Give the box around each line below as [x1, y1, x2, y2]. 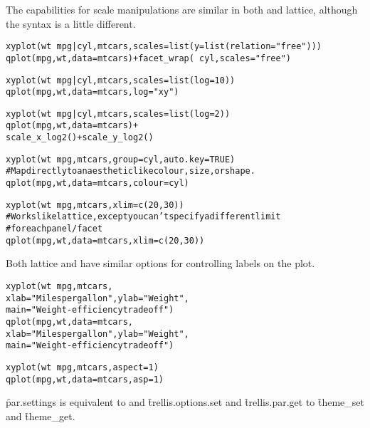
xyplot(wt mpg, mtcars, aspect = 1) [6, 362, 159, 372]
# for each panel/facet [6, 224, 103, 234]
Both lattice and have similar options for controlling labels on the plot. [6, 256, 315, 271]
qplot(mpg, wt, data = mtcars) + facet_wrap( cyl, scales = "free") [6, 53, 291, 63]
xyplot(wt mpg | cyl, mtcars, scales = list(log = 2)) [6, 108, 231, 119]
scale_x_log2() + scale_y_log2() [6, 132, 154, 143]
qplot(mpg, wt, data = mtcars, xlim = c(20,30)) [6, 235, 205, 246]
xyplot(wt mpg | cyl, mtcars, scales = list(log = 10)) [6, 75, 236, 85]
